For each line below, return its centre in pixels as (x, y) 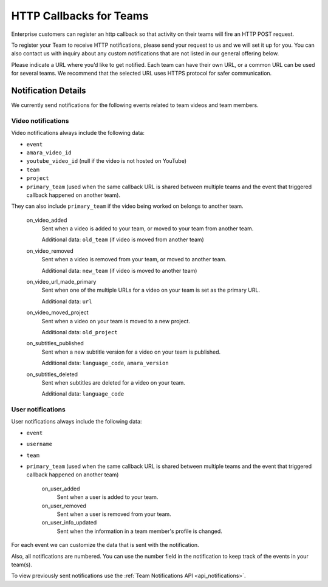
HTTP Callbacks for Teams (80, 16)
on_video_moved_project (57, 312)
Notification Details (49, 90)
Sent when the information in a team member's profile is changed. (139, 531)
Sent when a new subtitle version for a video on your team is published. (131, 352)
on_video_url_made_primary (61, 282)
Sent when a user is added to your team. (108, 497)
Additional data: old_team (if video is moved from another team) (123, 239)
